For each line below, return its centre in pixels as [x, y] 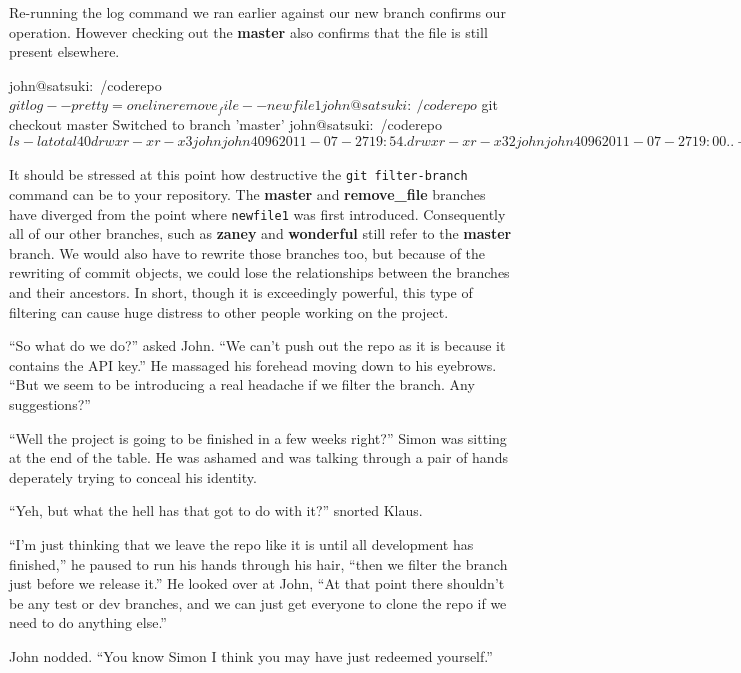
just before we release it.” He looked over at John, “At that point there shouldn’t [257, 583]
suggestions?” [50, 404]
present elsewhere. [64, 51]
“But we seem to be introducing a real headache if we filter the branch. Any [242, 384]
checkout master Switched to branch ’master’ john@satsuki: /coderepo [225, 123]
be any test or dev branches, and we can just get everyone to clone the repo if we [258, 602]
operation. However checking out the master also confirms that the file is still [248, 31]
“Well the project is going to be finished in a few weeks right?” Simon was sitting [258, 437]
